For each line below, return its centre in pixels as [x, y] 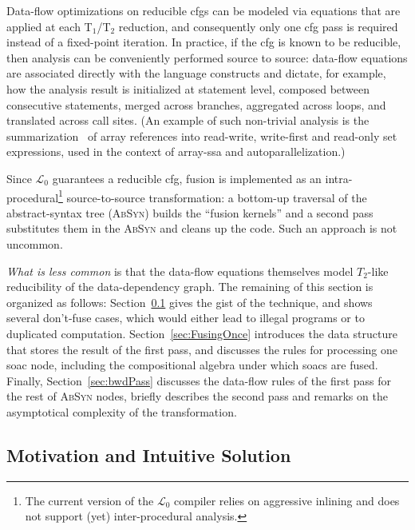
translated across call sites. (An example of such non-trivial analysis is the [188, 120]
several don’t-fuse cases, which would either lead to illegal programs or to [186, 318]
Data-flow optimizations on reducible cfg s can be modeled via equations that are [204, 10]
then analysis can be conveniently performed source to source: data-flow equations [207, 57]
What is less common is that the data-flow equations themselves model [180, 271]
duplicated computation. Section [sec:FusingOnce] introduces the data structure [202, 333]
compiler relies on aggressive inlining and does [287, 500]
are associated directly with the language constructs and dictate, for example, [196, 73]
